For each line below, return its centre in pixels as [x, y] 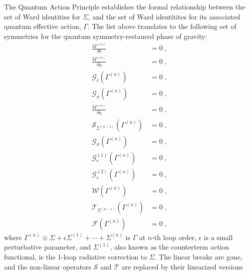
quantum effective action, [43, 26]
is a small [218, 237]
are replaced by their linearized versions [182, 266]
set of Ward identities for [42, 16]
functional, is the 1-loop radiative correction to [76, 257]
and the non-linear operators [48, 266]
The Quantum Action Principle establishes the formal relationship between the [125, 6]
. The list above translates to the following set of [162, 26]
